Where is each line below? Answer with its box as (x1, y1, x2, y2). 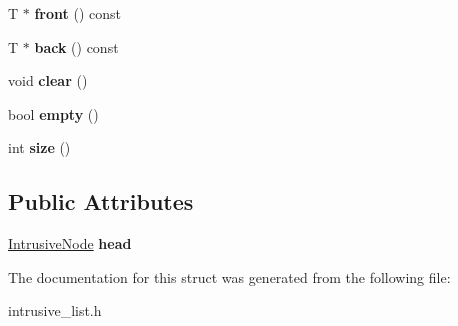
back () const (34, 36, 119, 57)
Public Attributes (8, 186, 194, 217)
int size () (8, 137, 71, 158)
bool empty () (8, 103, 99, 124)
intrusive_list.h (8, 300, 102, 321)
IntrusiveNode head (8, 233, 132, 254)
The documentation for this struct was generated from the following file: (8, 266, 451, 287)
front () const (34, 3, 121, 23)
